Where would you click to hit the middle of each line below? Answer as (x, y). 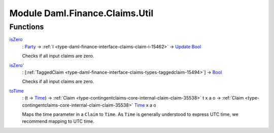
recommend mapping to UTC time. (58, 121)
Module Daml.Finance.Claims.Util (81, 13)
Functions (27, 27)
